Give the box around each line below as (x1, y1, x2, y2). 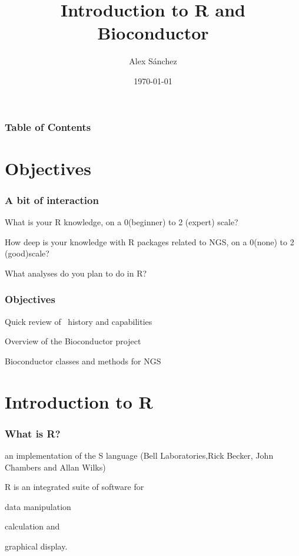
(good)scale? (5, 247, 49, 259)
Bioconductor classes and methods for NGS (5, 354, 161, 367)
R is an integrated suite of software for (5, 481, 144, 493)
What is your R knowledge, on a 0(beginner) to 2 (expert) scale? (5, 216, 238, 228)
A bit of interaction (5, 192, 99, 207)
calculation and (5, 520, 60, 532)
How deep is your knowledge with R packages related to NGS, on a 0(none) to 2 (5, 235, 294, 248)
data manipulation (5, 500, 71, 512)
